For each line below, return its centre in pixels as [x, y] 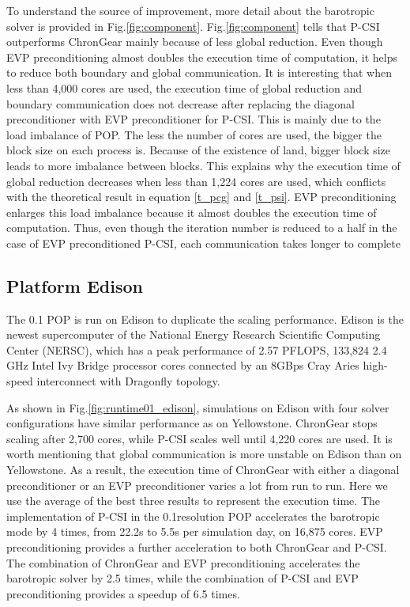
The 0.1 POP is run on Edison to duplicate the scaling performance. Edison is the [205, 319]
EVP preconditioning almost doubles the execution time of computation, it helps [202, 57]
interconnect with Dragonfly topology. [128, 381]
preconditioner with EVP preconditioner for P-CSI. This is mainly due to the [194, 119]
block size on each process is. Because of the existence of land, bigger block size [199, 150]
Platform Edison [75, 285]
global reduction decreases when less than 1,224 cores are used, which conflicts [196, 181]
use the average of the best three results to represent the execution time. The [194, 501]
